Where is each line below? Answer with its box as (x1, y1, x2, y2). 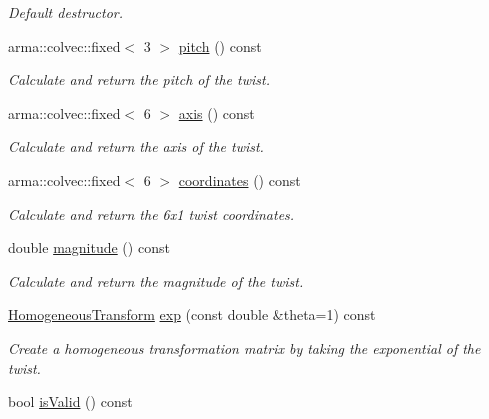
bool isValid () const (8, 391, 133, 412)
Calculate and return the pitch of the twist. (8, 69, 270, 90)
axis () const (178, 102, 255, 123)
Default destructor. (8, 2, 124, 22)
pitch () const (178, 35, 262, 56)
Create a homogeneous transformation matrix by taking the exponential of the (8, 337, 481, 358)
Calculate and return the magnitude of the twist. (8, 270, 304, 291)
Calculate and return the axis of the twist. (8, 136, 264, 157)
